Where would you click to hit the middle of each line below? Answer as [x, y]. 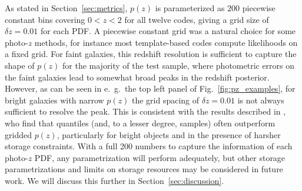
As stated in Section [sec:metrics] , [66, 8]
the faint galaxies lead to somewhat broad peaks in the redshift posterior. [137, 77]
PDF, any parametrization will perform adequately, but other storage [160, 157]
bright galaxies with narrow [54, 100]
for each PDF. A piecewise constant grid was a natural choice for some [168, 31]
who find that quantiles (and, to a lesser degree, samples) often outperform [140, 123]
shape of [20, 65]
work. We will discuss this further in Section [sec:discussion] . [115, 180]
